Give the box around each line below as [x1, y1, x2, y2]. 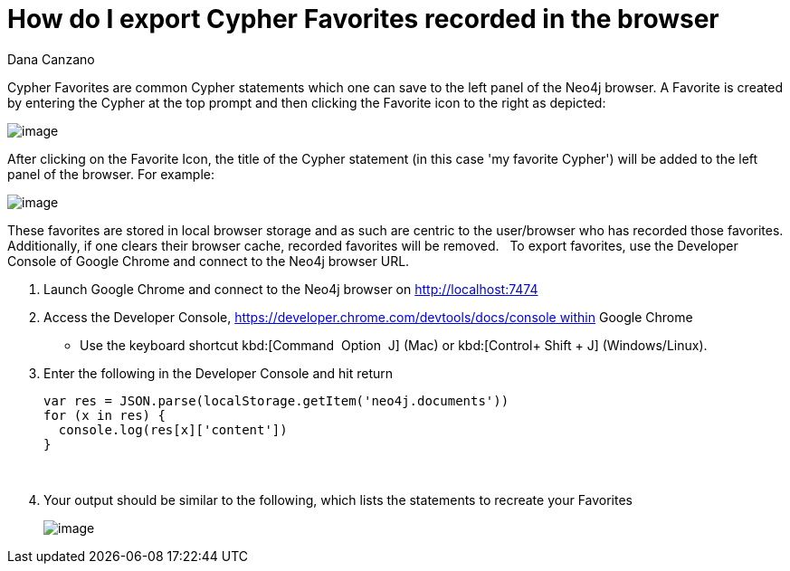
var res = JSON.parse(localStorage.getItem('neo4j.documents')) [43, 393, 509, 408]
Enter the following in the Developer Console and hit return [43, 365, 394, 381]
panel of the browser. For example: [7, 166, 215, 182]
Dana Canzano [7, 51, 95, 67]
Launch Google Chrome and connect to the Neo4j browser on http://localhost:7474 [43, 281, 538, 297]
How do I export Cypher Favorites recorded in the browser [7, 4, 719, 34]
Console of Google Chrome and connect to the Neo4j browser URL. [7, 252, 410, 269]
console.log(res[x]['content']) [58, 422, 288, 437]
